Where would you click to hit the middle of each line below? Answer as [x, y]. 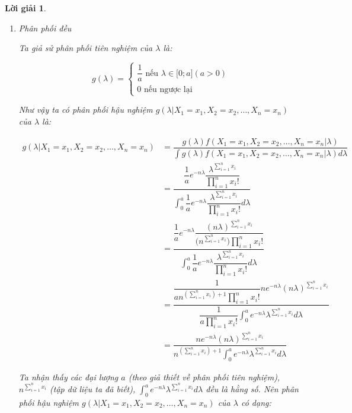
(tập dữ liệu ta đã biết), [93, 389]
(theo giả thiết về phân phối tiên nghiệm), [204, 377]
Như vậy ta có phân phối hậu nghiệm [86, 109]
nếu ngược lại [168, 90]
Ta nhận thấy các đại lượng [68, 377]
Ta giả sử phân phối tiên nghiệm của [86, 48]
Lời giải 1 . [25, 8]
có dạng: [256, 402]
